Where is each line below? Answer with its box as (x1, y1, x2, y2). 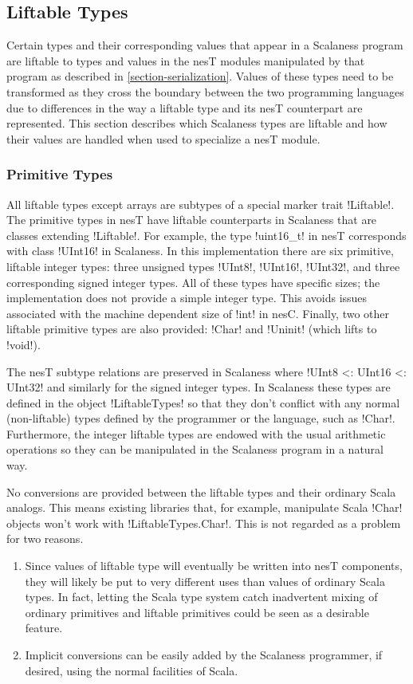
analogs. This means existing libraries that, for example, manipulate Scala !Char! (6, 499, 403, 516)
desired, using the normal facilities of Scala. (25, 662, 238, 678)
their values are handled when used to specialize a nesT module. (6, 130, 321, 147)
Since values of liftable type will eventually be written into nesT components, (25, 557, 403, 574)
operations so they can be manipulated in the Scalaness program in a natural (6, 441, 383, 458)
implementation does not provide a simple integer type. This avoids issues (6, 289, 368, 306)
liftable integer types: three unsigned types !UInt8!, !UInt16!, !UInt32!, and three (6, 257, 400, 274)
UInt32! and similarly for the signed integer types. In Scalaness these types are (6, 379, 391, 395)
